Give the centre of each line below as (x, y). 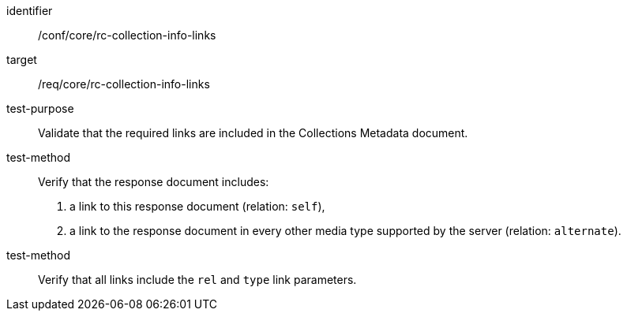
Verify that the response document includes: (154, 182)
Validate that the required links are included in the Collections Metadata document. (253, 133)
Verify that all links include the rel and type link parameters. (197, 280)
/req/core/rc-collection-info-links (124, 84)
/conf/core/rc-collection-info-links (127, 35)
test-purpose (40, 108)
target (22, 60)
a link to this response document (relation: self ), (197, 206)
